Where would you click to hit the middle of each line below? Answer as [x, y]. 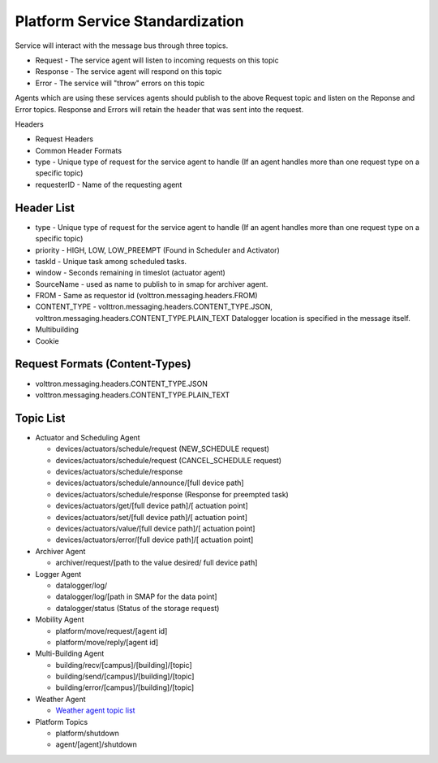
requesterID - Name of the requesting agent [109, 184]
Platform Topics [62, 722]
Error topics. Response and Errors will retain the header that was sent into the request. [159, 109]
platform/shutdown [87, 733]
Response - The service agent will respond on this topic [129, 72]
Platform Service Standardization [129, 21]
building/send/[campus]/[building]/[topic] [125, 676]
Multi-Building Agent [70, 653]
